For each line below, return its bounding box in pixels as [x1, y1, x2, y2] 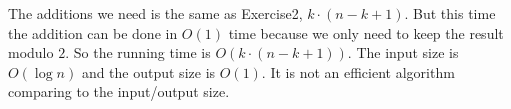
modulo [8, 42, 54, 63]
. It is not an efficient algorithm [261, 61, 455, 82]
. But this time [404, 3, 496, 23]
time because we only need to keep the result [228, 22, 504, 43]
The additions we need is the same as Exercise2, [8, 3, 303, 23]
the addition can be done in [8, 22, 178, 43]
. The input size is [347, 42, 459, 63]
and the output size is [81, 61, 216, 82]
